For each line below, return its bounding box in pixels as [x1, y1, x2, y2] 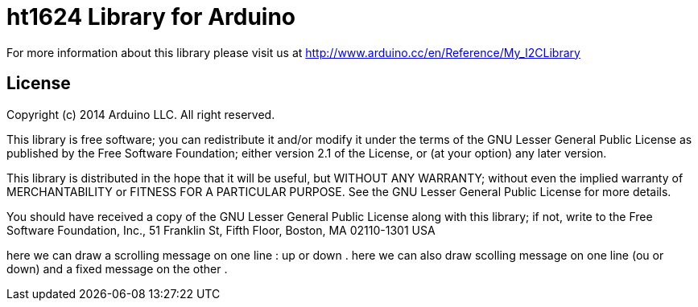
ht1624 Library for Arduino [6, 3, 296, 31]
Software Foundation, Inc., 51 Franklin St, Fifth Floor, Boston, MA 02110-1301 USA [6, 223, 436, 237]
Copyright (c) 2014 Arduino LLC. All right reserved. [6, 107, 275, 121]
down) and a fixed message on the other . [6, 261, 228, 276]
